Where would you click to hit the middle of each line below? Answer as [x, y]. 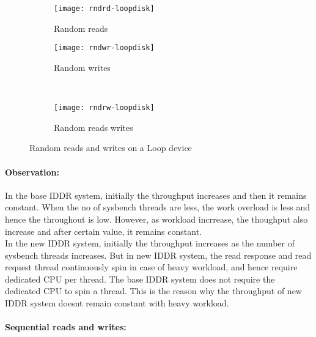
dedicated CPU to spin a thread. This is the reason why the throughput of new [153, 291]
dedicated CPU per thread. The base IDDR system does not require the [140, 279]
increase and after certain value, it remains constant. [103, 231]
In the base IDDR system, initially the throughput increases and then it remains [156, 195]
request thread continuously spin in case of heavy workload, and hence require [151, 267]
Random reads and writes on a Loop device [111, 148]
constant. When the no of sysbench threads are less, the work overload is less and [157, 207]
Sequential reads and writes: [66, 327]
